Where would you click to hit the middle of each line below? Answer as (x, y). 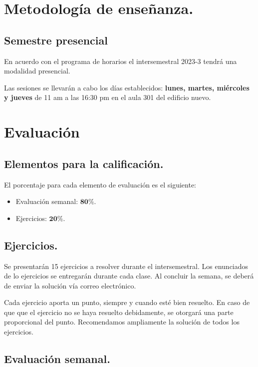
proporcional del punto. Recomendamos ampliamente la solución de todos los (122, 322)
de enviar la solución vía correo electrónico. (70, 285)
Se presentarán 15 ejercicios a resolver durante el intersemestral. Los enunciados (126, 266)
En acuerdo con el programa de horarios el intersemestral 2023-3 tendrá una (121, 61)
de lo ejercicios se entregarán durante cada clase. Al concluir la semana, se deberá (129, 276)
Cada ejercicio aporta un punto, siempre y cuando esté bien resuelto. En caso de (127, 302)
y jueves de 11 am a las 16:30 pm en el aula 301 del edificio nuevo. (108, 97)
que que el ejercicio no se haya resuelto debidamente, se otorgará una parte (119, 312)
